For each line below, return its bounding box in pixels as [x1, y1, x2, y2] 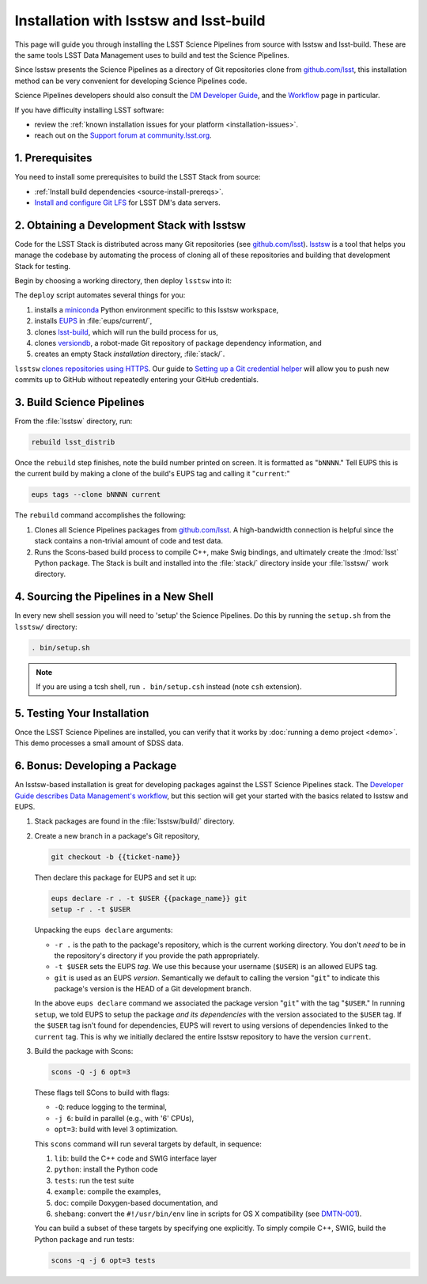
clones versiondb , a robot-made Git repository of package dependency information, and [34, 339, 322, 347]
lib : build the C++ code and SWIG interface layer [54, 1153, 217, 1163]
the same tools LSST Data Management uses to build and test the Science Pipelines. [14, 50, 290, 59]
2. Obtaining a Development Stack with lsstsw [14, 218, 247, 232]
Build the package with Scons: [34, 1047, 134, 1056]
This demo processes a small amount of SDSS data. [14, 738, 183, 748]
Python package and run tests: [34, 1234, 134, 1244]
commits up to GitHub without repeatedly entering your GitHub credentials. [14, 375, 259, 384]
